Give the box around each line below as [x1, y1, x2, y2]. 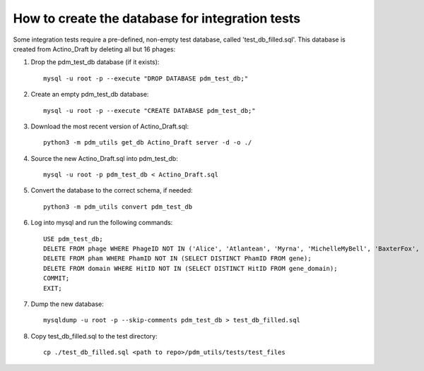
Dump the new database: [30, 300, 104, 308]
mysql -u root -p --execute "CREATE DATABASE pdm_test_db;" [43, 107, 256, 114]
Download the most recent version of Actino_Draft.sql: [30, 122, 189, 130]
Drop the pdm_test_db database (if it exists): [30, 58, 160, 66]
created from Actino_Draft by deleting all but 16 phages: [13, 44, 176, 53]
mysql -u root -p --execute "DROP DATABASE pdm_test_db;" [43, 74, 249, 83]
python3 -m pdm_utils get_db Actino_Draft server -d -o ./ [43, 138, 252, 147]
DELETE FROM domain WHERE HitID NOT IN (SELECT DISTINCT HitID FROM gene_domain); [43, 264, 338, 272]
